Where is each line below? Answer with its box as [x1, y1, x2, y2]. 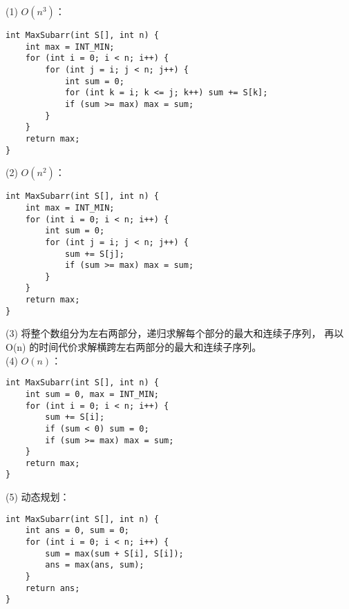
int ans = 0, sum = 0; [25, 525, 129, 536]
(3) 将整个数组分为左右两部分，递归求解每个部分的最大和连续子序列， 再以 [6, 326, 344, 340]
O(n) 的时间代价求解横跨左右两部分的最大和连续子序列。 [6, 340, 262, 354]
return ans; [25, 583, 80, 593]
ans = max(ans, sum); [45, 560, 144, 570]
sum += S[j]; [64, 249, 124, 259]
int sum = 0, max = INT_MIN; [25, 389, 159, 399]
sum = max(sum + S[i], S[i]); [45, 548, 184, 559]
